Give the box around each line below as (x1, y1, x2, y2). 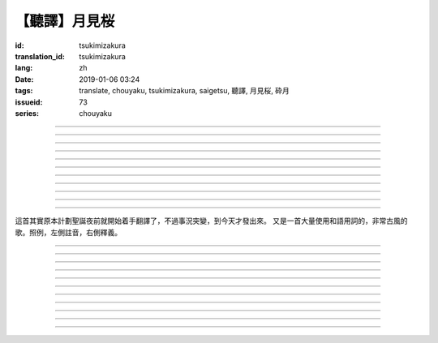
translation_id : (15, 51, 65, 61)
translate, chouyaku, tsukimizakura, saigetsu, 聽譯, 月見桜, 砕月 (79, 86, 290, 96)
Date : (15, 74, 34, 84)
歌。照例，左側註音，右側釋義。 (15, 227, 122, 237)
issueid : (15, 97, 43, 107)
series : (15, 108, 40, 118)
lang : (15, 63, 33, 73)
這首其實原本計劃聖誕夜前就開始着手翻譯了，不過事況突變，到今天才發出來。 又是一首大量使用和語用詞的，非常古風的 (15, 216, 408, 226)
